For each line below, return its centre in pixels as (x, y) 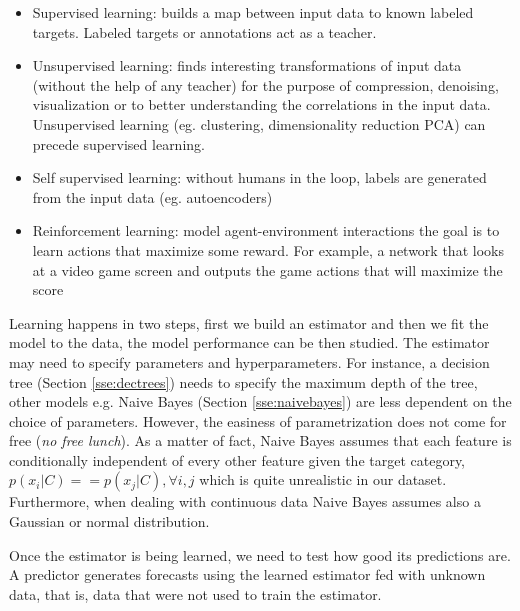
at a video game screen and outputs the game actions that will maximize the (267, 269)
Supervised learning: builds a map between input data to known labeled (253, 12)
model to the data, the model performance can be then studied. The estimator (249, 342)
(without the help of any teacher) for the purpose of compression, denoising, (265, 84)
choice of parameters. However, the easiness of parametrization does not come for (258, 420)
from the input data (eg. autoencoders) (152, 196)
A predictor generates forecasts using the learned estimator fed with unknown (247, 574)
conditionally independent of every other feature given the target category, (237, 459)
